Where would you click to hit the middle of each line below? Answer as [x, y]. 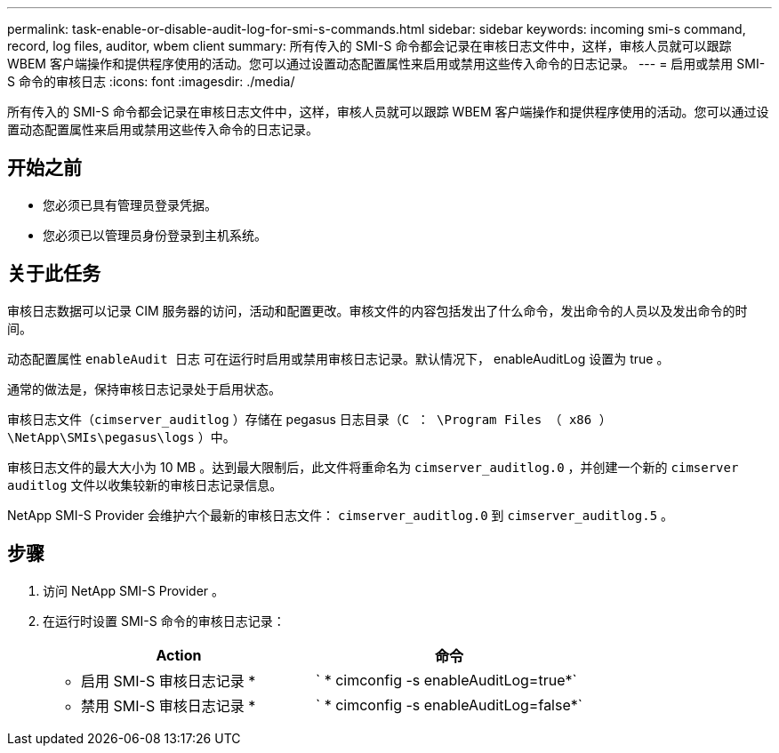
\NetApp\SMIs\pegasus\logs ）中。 [121, 437]
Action [179, 655]
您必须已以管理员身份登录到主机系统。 [155, 235]
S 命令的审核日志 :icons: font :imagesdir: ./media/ [151, 81]
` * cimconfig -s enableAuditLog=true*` [446, 680]
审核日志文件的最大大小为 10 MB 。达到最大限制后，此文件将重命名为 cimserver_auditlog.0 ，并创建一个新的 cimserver [373, 467]
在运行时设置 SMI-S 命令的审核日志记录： [164, 621]
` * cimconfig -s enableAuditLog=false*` [449, 705]
